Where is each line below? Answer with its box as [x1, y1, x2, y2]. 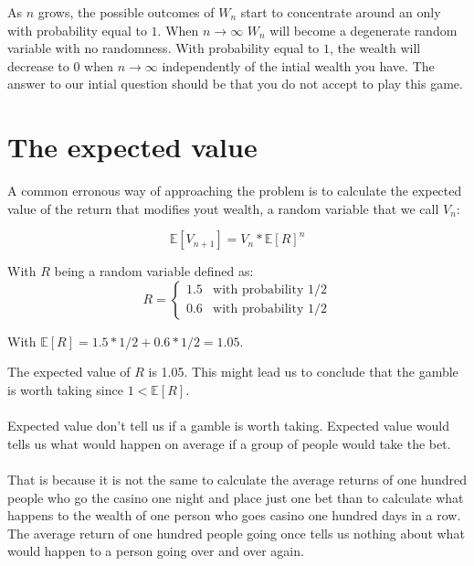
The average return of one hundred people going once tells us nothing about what [7, 523, 465, 542]
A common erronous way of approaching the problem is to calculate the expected [7, 181, 462, 200]
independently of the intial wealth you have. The [162, 56, 435, 75]
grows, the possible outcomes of [37, 3, 215, 21]
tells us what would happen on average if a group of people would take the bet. [7, 433, 451, 453]
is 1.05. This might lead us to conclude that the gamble [148, 362, 458, 381]
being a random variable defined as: [54, 262, 254, 281]
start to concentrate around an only [240, 3, 441, 21]
